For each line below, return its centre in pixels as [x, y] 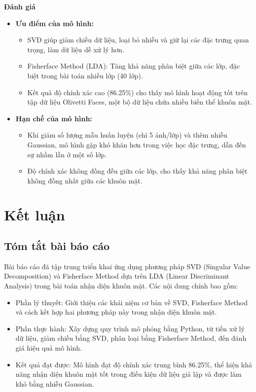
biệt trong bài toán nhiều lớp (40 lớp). [85, 75]
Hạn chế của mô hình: [54, 118]
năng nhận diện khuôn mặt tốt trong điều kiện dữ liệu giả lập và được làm [128, 374]
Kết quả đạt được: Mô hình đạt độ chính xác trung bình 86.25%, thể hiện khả [134, 364]
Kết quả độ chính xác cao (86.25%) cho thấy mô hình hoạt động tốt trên [138, 92]
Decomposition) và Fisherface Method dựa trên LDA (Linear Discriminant [117, 276]
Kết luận [35, 214]
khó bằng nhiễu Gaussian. [55, 383]
